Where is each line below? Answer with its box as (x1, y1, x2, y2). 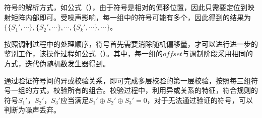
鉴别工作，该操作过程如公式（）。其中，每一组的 (4, 48, 163, 59)
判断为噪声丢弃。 (4, 104, 60, 115)
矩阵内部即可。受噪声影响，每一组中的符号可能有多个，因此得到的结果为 (11, 12, 251, 22)
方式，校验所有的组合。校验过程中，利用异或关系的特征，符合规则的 (32, 85, 258, 95)
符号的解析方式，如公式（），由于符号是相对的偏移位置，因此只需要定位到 (4, 2, 247, 12)
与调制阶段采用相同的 (182, 48, 253, 59)
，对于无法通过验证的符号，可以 (147, 94, 253, 105)
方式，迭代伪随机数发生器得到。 (4, 58, 110, 68)
